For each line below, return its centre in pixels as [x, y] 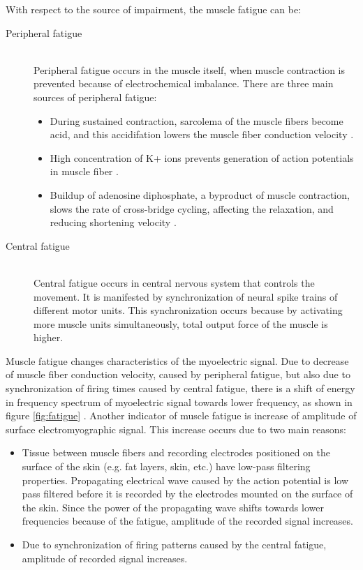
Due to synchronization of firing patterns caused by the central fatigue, [174, 544]
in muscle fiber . [84, 171]
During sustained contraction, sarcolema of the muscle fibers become [197, 120]
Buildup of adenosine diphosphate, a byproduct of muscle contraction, [200, 194]
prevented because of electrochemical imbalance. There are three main [184, 83]
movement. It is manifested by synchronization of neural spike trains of [186, 296]
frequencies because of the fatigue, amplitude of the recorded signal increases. [187, 521]
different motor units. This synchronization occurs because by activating [188, 310]
